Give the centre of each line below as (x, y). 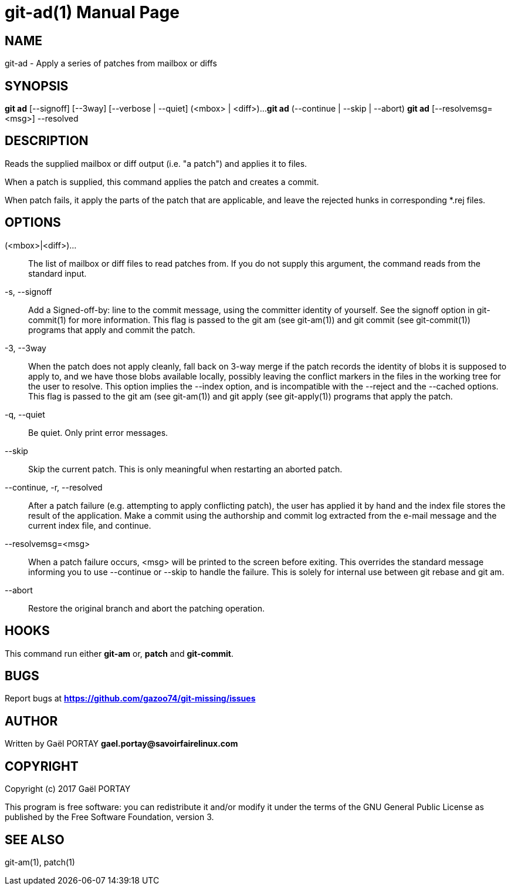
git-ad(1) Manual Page (92, 12)
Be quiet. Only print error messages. (98, 432)
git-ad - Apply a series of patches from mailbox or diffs (111, 63)
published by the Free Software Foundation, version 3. (109, 817)
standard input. (57, 273)
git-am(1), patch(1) (40, 862)
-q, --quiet (25, 414)
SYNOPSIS (37, 86)
